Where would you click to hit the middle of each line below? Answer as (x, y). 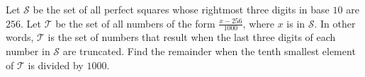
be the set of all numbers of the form (135, 23)
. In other (335, 23)
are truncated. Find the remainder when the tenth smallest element (209, 51)
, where (258, 23)
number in (28, 51)
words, (20, 37)
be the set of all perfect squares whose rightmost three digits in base (181, 9)
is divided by (56, 65)
